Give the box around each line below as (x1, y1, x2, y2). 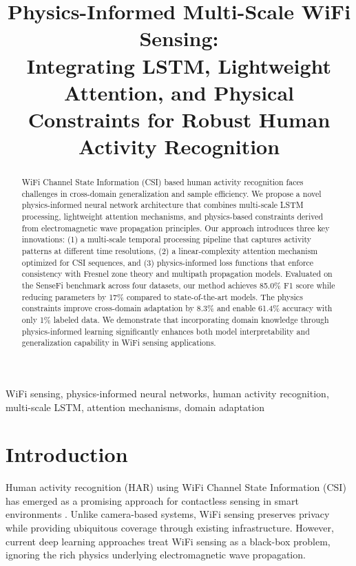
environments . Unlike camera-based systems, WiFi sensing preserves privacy (6, 507, 330, 521)
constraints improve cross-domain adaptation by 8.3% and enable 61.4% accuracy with (21, 302, 333, 314)
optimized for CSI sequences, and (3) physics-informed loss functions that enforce (21, 256, 314, 268)
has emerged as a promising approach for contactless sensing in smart (6, 493, 299, 507)
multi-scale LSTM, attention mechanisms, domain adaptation (6, 399, 265, 414)
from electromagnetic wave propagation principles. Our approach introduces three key (21, 222, 330, 233)
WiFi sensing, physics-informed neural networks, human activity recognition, (6, 386, 329, 400)
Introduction (6, 440, 128, 468)
